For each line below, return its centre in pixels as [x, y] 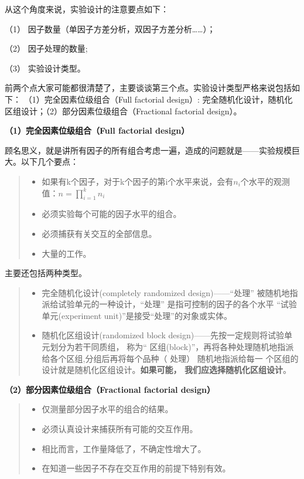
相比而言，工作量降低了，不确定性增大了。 [124, 448]
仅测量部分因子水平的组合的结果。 [107, 409]
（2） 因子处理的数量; [46, 48]
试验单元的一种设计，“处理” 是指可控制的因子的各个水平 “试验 [177, 304]
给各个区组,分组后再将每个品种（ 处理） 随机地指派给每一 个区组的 [170, 358]
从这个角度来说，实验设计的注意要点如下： [87, 9]
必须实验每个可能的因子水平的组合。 [112, 214]
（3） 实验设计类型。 [45, 68]
